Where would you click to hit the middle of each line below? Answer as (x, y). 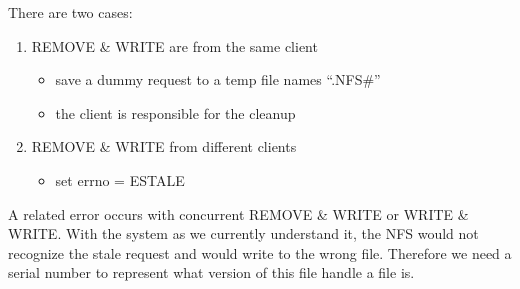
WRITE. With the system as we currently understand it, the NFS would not (243, 233)
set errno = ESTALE (120, 179)
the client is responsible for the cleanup (175, 112)
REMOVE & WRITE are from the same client (174, 45)
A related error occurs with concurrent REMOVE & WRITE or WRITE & (238, 213)
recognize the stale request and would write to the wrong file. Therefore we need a (260, 252)
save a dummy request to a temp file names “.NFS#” (218, 79)
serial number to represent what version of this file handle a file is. (211, 272)
